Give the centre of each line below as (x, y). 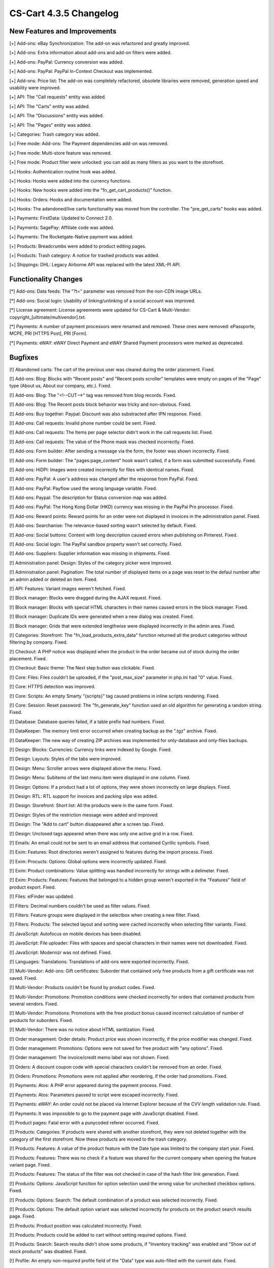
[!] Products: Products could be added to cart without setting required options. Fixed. (98, 1235)
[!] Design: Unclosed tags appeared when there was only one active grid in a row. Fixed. (101, 833)
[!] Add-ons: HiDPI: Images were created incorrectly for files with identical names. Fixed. (102, 470)
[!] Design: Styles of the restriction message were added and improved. (84, 815)
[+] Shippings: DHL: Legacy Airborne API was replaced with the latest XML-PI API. (95, 265)
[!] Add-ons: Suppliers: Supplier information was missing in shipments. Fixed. (90, 553)
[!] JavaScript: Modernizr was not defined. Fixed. (61, 952)
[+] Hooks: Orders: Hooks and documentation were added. (71, 199)
